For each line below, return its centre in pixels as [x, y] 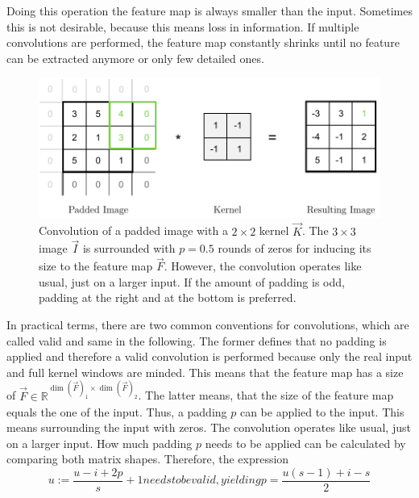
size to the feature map [96, 266]
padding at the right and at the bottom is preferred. [168, 297]
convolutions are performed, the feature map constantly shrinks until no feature [203, 42]
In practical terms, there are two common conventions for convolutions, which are [208, 325]
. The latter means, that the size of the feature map [266, 395]
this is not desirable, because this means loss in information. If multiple [183, 26]
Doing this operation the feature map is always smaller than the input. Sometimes [209, 10]
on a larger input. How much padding [100, 443]
